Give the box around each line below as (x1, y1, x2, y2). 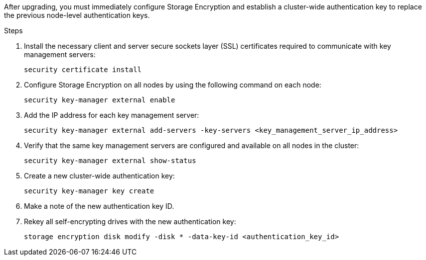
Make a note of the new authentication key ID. (24, 202, 174, 210)
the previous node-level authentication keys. (4, 11, 150, 19)
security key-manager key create (24, 187, 154, 195)
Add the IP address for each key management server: (24, 111, 199, 119)
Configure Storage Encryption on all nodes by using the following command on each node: (24, 81, 321, 89)
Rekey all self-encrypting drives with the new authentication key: (24, 217, 236, 226)
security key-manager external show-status (24, 157, 196, 165)
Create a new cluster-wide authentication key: (24, 172, 175, 180)
